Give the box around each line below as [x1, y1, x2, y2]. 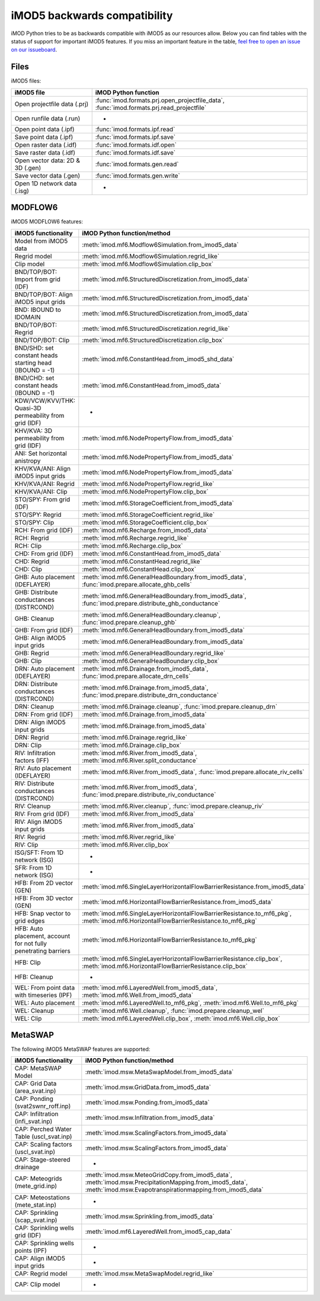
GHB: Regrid [14, 649, 50, 657]
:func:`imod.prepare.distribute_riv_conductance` [82, 790, 216, 798]
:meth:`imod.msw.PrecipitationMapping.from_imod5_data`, [85, 1178, 248, 1186]
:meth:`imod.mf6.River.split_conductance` [82, 756, 198, 765]
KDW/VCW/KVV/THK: [14, 396, 75, 405]
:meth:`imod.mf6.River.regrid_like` [82, 832, 176, 841]
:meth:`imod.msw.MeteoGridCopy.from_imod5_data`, [85, 1171, 232, 1179]
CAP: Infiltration [14, 1110, 59, 1118]
